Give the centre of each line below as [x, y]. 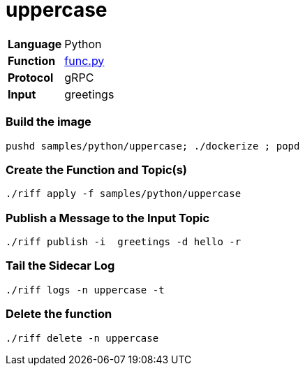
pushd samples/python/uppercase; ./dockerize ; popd [153, 146]
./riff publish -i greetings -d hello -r [124, 242]
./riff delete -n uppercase [82, 338]
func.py [84, 60]
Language [35, 44]
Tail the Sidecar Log [60, 266]
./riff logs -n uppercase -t [85, 290]
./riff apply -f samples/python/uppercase [124, 194]
